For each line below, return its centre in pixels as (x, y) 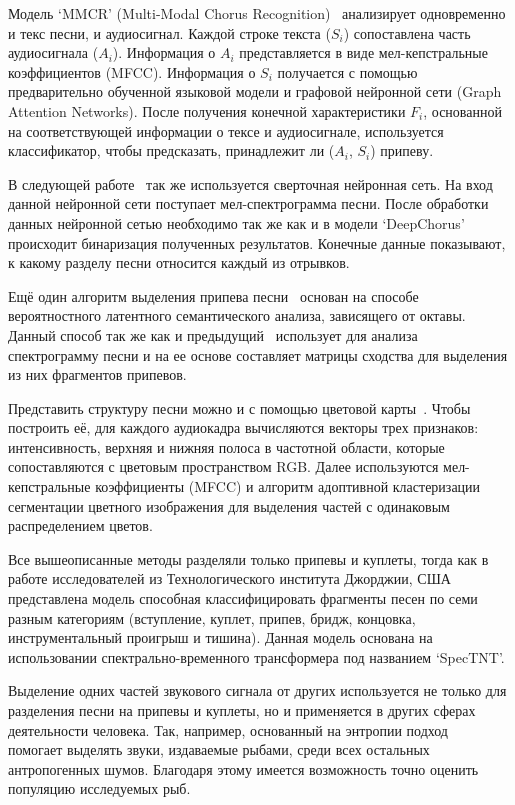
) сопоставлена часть (407, 32)
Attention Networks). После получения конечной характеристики (207, 110)
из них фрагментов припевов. (97, 374)
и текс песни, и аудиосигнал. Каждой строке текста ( (169, 32)
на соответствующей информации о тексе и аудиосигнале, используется (226, 130)
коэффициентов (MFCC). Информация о (132, 71)
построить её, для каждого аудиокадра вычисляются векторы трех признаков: (243, 427)
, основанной (462, 110)
